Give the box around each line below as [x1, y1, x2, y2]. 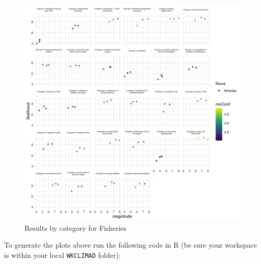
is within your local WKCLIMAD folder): [4, 249, 121, 260]
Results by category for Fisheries [24, 222, 127, 233]
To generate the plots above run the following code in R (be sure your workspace [4, 239, 257, 250]
